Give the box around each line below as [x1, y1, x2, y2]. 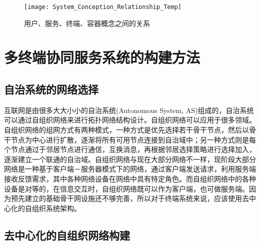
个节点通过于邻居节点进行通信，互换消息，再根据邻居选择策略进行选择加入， [4, 144, 256, 154]
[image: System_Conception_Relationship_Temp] [24, 3, 181, 10]
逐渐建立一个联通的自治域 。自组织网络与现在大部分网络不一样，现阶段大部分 [4, 153, 256, 164]
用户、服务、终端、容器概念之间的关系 [24, 17, 150, 28]
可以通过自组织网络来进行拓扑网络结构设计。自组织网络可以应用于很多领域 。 [4, 114, 256, 125]
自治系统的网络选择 [4, 81, 98, 97]
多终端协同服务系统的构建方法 [4, 47, 200, 67]
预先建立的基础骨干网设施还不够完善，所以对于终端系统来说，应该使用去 [10, 193, 249, 203]
